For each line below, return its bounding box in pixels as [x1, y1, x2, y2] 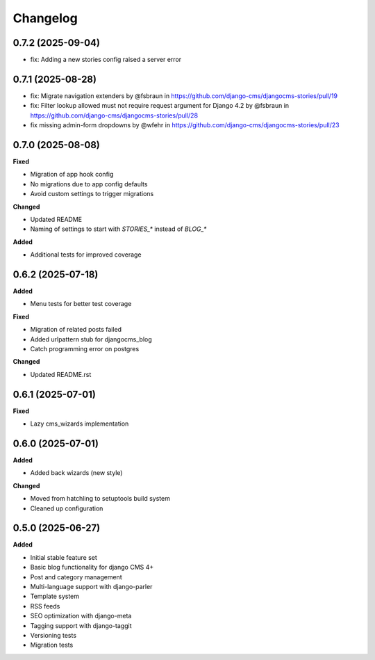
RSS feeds [30, 602, 60, 610]
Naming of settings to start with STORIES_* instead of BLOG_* [30, 225, 207, 233]
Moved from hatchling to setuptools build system [30, 494, 170, 503]
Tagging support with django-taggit [30, 621, 132, 629]
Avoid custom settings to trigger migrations [30, 190, 154, 198]
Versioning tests [30, 631, 76, 639]
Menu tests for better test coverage [30, 300, 132, 308]
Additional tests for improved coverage [30, 250, 142, 259]
